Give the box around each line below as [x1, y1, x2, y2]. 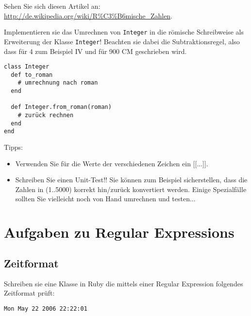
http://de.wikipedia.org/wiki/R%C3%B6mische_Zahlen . [4, 10, 173, 20]
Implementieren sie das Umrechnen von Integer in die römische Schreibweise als [4, 27, 244, 37]
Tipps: [4, 142, 23, 152]
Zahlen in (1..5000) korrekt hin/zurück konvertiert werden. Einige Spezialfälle [15, 184, 247, 194]
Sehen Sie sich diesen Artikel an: [4, 1, 100, 11]
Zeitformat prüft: [4, 288, 55, 298]
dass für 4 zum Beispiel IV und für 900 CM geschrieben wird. [4, 46, 187, 56]
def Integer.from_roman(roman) [11, 104, 112, 111]
